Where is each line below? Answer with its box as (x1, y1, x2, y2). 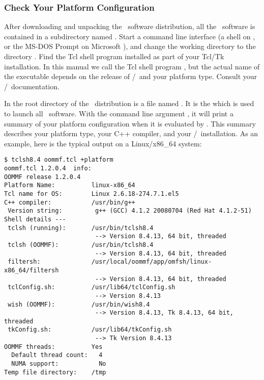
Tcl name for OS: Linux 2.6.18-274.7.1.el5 (4, 190, 179, 197)
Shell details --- (4, 215, 66, 223)
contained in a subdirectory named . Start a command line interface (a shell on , (4, 31, 255, 41)
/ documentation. (4, 81, 60, 91)
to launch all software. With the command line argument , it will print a (4, 108, 233, 118)
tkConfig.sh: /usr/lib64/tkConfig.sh (8, 326, 172, 334)
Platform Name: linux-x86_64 (4, 182, 135, 189)
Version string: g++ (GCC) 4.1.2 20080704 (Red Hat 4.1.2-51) (8, 207, 252, 215)
